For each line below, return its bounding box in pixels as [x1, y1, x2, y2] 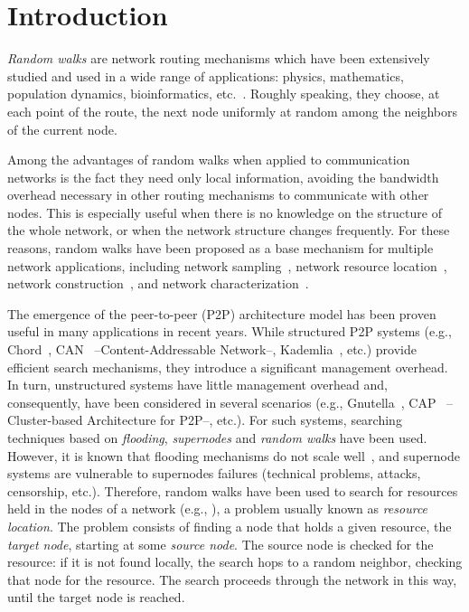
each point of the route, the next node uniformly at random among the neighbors [7, 101, 458, 120]
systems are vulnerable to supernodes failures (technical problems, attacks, [7, 464, 421, 483]
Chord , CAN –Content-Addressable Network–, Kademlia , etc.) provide [7, 340, 417, 359]
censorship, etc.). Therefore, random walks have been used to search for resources [7, 481, 458, 500]
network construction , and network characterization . [7, 274, 309, 293]
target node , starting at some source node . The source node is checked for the [7, 534, 434, 553]
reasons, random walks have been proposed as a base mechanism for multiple [7, 239, 434, 258]
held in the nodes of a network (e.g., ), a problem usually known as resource [7, 499, 428, 518]
